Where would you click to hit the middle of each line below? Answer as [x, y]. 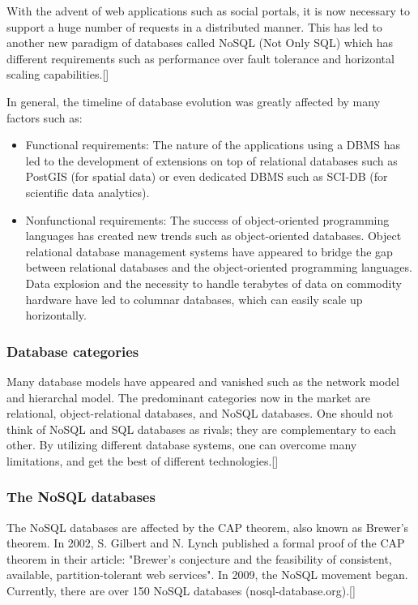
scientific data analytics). [87, 192]
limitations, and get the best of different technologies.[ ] [143, 460]
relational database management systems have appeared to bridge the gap [209, 251]
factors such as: [45, 117]
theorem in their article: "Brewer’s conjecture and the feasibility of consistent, [199, 558]
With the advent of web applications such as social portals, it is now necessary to [209, 11]
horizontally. [56, 315]
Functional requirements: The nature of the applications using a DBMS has [213, 145]
